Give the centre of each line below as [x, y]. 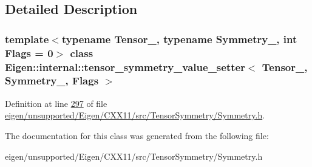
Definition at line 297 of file [56, 103]
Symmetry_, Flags [52, 80]
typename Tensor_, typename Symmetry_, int [179, 39]
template [27, 39]
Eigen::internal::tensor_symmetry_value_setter [125, 66]
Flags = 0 [29, 53]
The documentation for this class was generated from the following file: [137, 135]
